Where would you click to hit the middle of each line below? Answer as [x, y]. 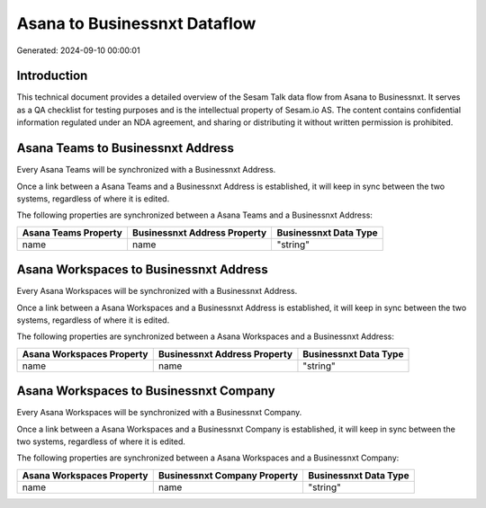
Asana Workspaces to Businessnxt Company [146, 391]
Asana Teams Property [72, 232]
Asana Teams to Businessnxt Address [125, 148]
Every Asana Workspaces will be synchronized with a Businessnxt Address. [157, 291]
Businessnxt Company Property [228, 475]
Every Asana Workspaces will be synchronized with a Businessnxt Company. [159, 413]
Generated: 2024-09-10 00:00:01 [78, 50]
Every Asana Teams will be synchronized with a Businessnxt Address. [146, 170]
